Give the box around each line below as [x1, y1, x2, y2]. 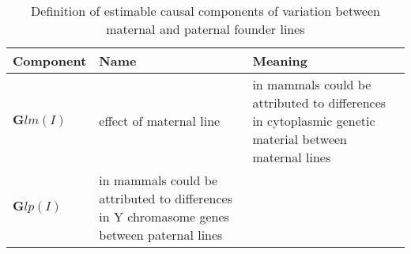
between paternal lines [99, 226, 223, 244]
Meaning [252, 51, 308, 70]
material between [252, 130, 348, 148]
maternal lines [252, 148, 331, 166]
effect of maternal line [99, 112, 221, 130]
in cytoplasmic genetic [252, 112, 375, 130]
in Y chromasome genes [99, 207, 229, 226]
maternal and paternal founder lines [106, 20, 305, 38]
